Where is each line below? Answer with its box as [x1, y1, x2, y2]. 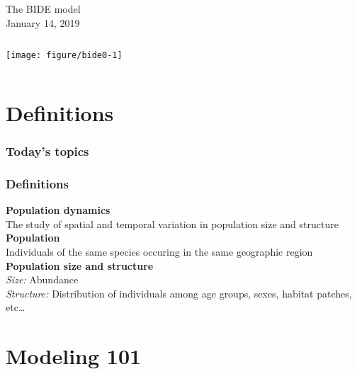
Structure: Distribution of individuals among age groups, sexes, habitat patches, [6, 285, 352, 300]
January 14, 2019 [6, 15, 80, 30]
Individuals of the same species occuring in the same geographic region [6, 244, 313, 259]
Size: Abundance [6, 272, 79, 287]
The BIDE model [6, 1, 81, 16]
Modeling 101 [6, 341, 142, 370]
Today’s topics [6, 142, 89, 160]
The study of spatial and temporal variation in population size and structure [6, 216, 339, 231]
